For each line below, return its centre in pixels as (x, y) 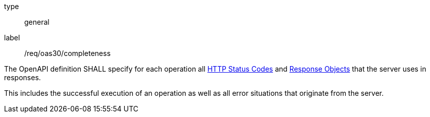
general (37, 22)
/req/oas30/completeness (67, 53)
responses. (22, 77)
